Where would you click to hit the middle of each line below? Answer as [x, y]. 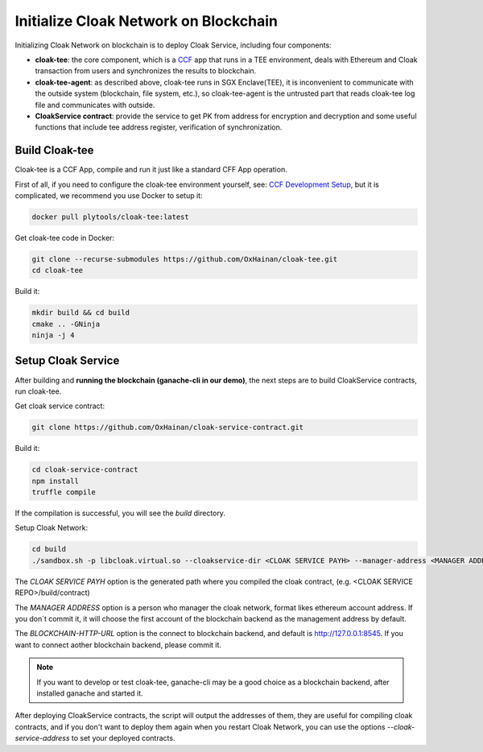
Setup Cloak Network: [52, 528]
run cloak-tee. [38, 391]
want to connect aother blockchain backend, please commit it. [118, 645]
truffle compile [64, 492]
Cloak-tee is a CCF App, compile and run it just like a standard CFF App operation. [151, 170]
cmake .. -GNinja [66, 324]
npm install [56, 481]
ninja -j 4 [53, 335]
